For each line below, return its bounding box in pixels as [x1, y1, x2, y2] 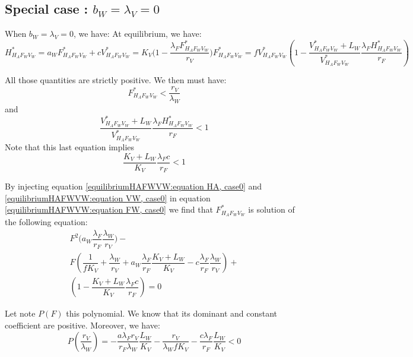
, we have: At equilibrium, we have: [73, 27, 202, 40]
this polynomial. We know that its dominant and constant [66, 307, 278, 320]
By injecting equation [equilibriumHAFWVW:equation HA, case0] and [5, 180, 262, 192]
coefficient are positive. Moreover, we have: [5, 319, 160, 331]
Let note [5, 307, 36, 320]
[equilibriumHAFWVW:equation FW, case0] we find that [5, 203, 213, 216]
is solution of [248, 203, 295, 216]
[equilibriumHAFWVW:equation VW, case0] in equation [5, 191, 211, 204]
